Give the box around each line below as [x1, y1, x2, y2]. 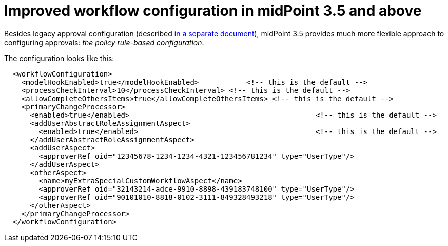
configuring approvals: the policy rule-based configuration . [4, 37, 204, 47]
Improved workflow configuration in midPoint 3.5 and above [4, 2, 422, 20]
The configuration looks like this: [4, 53, 114, 63]
